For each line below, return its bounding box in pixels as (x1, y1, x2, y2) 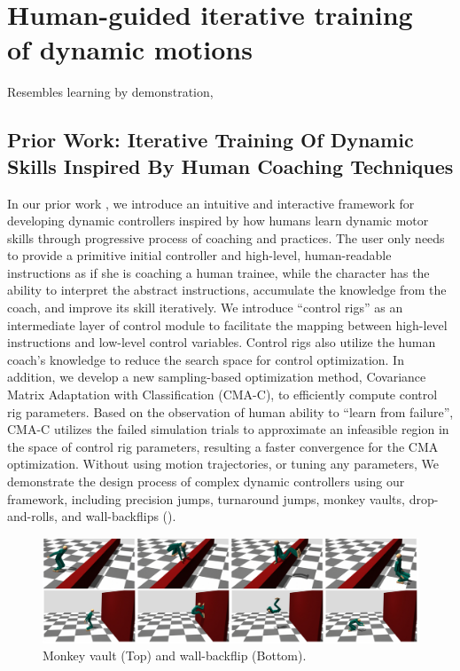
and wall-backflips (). (61, 507, 176, 525)
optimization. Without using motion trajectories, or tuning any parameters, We (7, 454, 439, 473)
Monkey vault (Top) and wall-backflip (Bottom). (43, 646, 307, 665)
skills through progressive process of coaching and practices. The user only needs (7, 228, 445, 247)
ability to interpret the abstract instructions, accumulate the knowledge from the (7, 280, 447, 299)
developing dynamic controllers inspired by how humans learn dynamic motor (7, 211, 429, 230)
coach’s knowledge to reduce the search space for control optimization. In (7, 350, 404, 368)
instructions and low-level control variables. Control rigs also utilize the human (7, 333, 436, 351)
